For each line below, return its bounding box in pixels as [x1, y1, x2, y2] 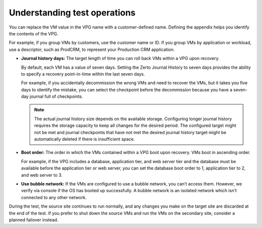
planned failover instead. [9, 217, 58, 223]
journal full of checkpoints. [30, 93, 83, 99]
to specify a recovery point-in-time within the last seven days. [21, 71, 145, 77]
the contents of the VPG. [9, 30, 58, 36]
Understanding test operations [9, 7, 136, 18]
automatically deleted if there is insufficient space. [34, 136, 135, 142]
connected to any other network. [21, 194, 87, 200]
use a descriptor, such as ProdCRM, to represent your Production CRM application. [9, 46, 175, 52]
